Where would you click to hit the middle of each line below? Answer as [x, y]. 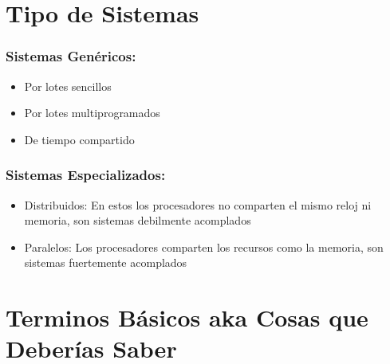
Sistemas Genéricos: [71, 56]
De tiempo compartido [79, 139]
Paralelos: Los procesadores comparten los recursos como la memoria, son [204, 247]
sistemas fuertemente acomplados [106, 262]
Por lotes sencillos [68, 86]
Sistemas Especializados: [86, 175]
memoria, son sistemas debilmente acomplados [138, 220]
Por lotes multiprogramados [92, 113]
